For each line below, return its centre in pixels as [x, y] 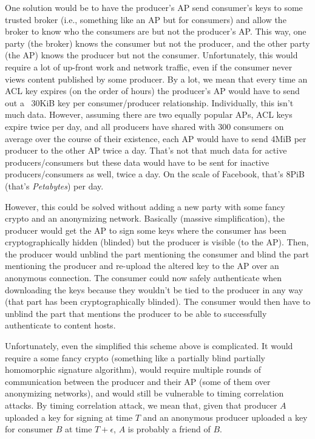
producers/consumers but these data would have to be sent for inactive [137, 162]
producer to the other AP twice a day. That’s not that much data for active [146, 150]
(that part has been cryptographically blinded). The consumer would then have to [158, 301]
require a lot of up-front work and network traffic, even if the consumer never [149, 66]
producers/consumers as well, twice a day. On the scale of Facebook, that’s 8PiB [155, 174]
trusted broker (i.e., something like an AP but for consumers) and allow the [146, 19]
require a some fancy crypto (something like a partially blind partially [135, 357]
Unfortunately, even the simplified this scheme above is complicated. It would [149, 346]
